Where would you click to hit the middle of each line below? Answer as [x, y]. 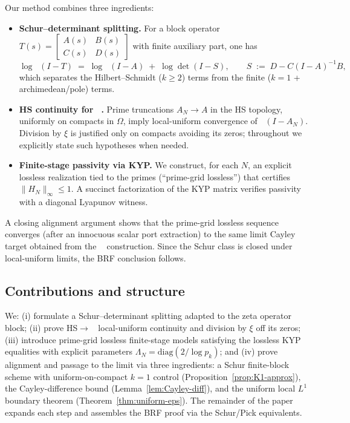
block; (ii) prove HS [41, 327]
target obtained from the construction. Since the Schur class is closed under [149, 246]
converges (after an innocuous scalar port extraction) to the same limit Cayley [150, 234]
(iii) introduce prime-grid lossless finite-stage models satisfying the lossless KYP [153, 339]
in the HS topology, [247, 109]
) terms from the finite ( [226, 77]
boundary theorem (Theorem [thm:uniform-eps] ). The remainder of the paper [149, 400]
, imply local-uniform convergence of [190, 121]
